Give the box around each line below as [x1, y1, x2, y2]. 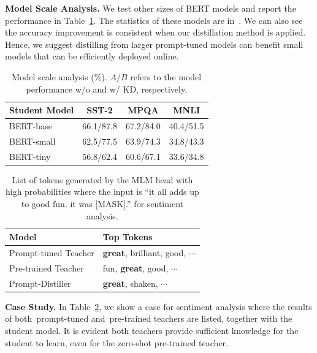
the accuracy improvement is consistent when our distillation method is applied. [5, 26, 306, 39]
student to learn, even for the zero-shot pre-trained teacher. [5, 336, 228, 349]
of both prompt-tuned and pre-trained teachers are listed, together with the [5, 312, 292, 325]
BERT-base [9, 120, 52, 132]
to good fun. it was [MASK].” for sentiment [21, 197, 183, 210]
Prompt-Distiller [9, 276, 71, 289]
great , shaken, [102, 276, 158, 289]
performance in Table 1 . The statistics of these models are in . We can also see [5, 13, 303, 26]
